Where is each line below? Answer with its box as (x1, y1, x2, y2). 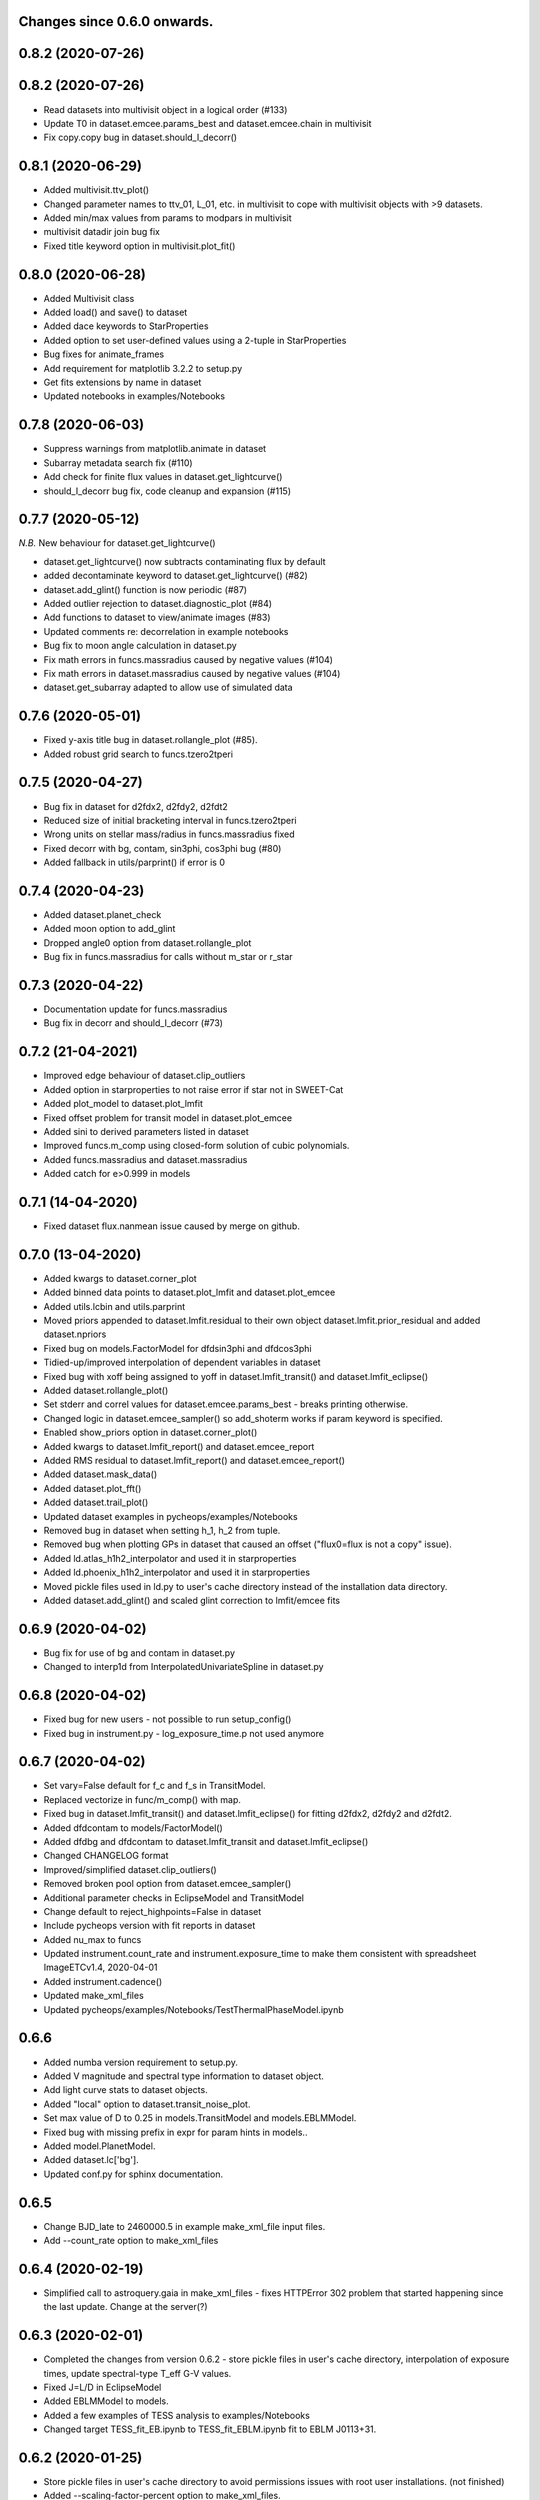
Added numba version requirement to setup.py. (43, 2056, 239, 2068)
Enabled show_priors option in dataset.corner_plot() (43, 1426, 258, 1439)
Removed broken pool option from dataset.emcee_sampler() (43, 1878, 292, 1890)
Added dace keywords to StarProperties (43, 320, 209, 332)
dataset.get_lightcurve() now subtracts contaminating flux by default (43, 555, 326, 567)
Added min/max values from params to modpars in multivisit (43, 212, 292, 224)
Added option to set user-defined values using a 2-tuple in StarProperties (43, 334, 347, 346)
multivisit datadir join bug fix (43, 226, 160, 238)
